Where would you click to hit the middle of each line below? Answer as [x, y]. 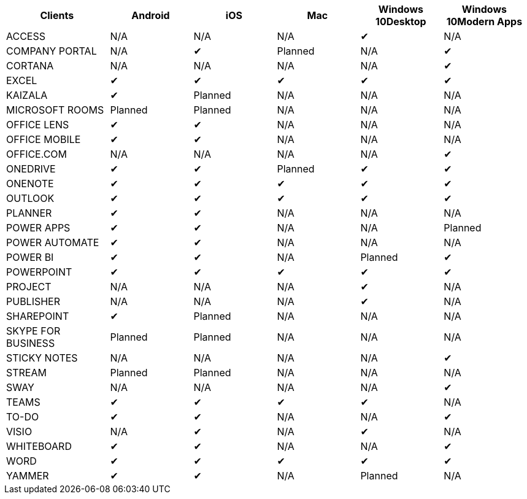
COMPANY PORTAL [52, 51]
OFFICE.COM [37, 154]
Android [151, 15]
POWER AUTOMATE [53, 242]
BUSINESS [31, 343]
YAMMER [28, 476]
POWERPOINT [39, 272]
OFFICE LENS [38, 125]
